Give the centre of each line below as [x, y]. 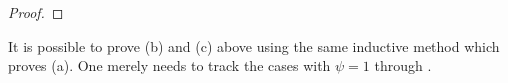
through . [403, 65]
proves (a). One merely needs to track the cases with [169, 65]
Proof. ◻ [36, 12]
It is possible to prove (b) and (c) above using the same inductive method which [254, 45]
